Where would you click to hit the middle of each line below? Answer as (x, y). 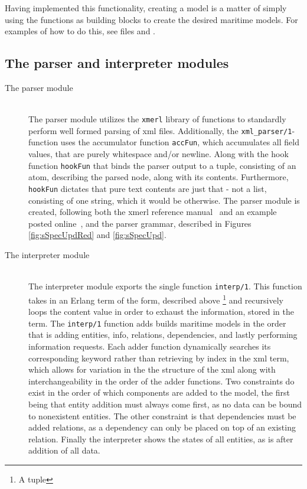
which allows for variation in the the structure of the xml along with (152, 369)
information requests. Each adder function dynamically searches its (150, 346)
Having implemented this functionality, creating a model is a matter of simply (146, 8)
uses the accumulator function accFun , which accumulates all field (180, 142)
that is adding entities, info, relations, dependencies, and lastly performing (163, 335)
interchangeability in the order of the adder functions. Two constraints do (161, 381)
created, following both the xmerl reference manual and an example (153, 212)
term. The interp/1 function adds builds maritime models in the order (157, 323)
